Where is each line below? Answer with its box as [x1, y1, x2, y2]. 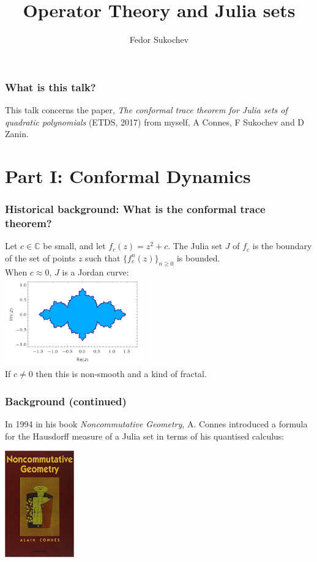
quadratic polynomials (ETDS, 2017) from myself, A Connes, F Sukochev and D [5, 115, 305, 128]
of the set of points [5, 251, 76, 264]
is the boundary [252, 239, 312, 252]
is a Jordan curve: [62, 265, 129, 278]
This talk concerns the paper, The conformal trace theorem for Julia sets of [5, 103, 288, 116]
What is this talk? [5, 79, 96, 94]
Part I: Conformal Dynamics [5, 163, 251, 188]
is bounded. [176, 251, 220, 264]
